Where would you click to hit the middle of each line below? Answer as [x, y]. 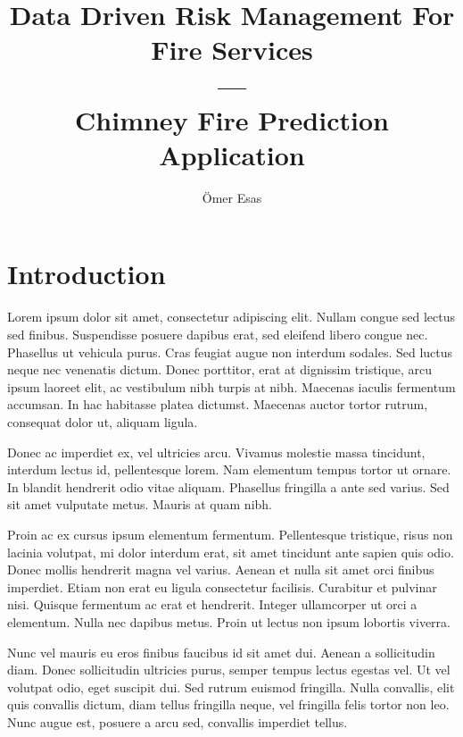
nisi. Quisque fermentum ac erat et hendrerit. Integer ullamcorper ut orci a [212, 604]
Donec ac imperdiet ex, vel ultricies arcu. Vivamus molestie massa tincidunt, [216, 452]
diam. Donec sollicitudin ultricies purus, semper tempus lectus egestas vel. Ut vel [229, 670]
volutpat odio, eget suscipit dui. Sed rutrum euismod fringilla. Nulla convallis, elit [231, 687]
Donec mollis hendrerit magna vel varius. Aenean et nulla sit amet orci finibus [221, 569]
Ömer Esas [232, 197]
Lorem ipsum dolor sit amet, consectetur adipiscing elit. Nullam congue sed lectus [231, 317]
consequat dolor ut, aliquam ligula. [103, 421]
